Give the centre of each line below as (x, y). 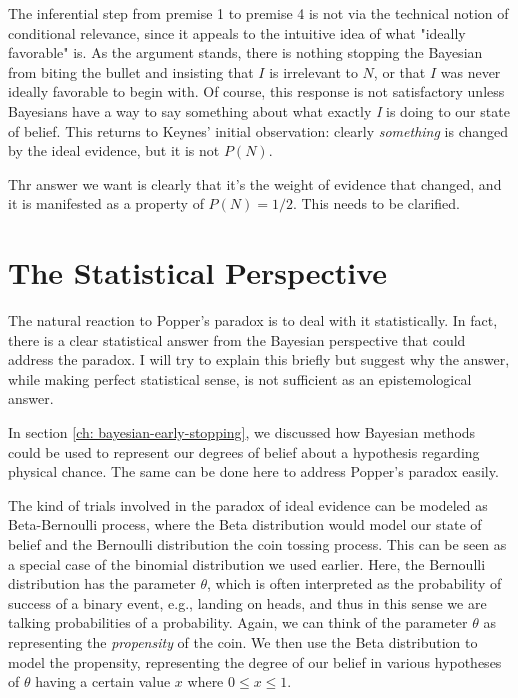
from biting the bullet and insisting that (131, 71)
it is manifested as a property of (106, 203)
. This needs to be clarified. (376, 203)
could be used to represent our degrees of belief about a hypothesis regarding (244, 451)
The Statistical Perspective (198, 272)
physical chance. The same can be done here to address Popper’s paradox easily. (253, 471)
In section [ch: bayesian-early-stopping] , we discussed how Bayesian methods (242, 432)
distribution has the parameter (102, 583)
